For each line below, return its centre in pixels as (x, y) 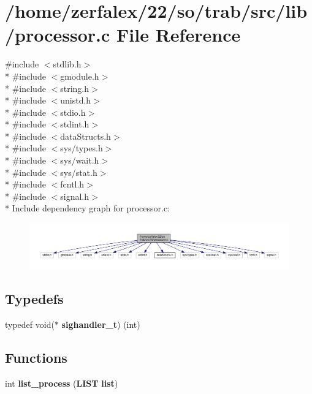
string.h (75, 88)
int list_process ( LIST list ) (62, 383)
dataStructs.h (86, 136)
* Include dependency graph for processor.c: (88, 208)
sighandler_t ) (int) (101, 324)
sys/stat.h (79, 172)
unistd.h (76, 100)
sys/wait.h (80, 160)
